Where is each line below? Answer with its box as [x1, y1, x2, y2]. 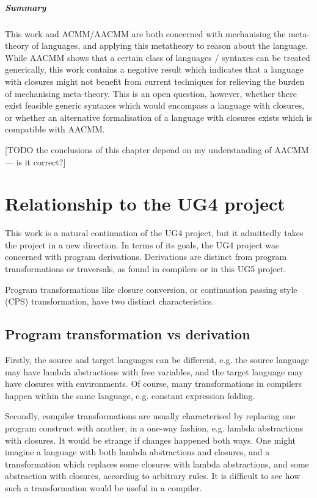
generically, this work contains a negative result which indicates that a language [5, 63, 304, 76]
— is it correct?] [5, 155, 66, 168]
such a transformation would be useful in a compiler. [5, 481, 202, 494]
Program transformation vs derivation [5, 325, 250, 344]
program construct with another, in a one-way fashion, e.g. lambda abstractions [5, 421, 304, 434]
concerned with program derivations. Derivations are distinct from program [5, 250, 287, 263]
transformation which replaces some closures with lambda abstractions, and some [5, 457, 309, 470]
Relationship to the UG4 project [5, 191, 285, 216]
